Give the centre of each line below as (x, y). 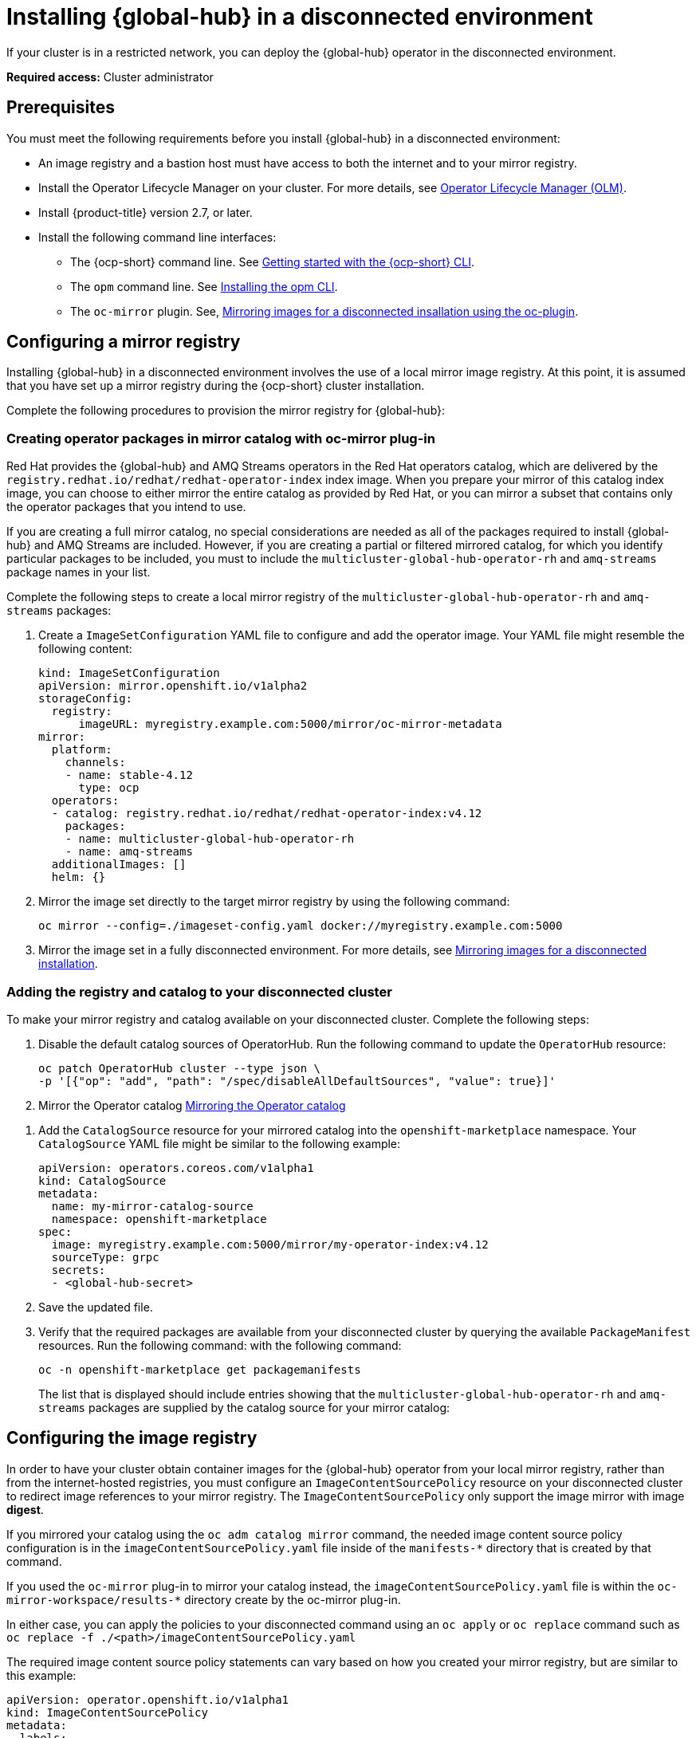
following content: (85, 649)
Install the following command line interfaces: (157, 237)
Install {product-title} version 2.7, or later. (145, 212)
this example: (41, 1675)
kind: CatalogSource (102, 1180)
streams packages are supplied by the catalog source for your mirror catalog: (244, 1407)
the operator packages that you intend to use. (126, 507)
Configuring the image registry (132, 1438)
